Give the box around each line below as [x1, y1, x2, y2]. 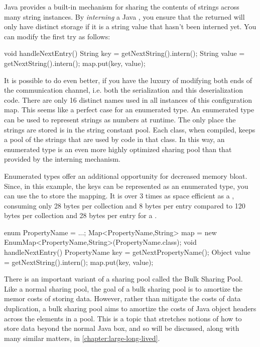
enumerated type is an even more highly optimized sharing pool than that [4, 144, 232, 154]
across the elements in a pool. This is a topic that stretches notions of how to [4, 313, 242, 323]
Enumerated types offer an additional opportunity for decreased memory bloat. [4, 170, 247, 181]
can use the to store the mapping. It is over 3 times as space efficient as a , [4, 190, 234, 201]
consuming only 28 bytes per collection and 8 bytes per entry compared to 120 [4, 200, 245, 211]
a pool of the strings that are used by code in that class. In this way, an [4, 134, 225, 145]
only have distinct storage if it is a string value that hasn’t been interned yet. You [4, 21, 256, 32]
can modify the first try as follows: [4, 31, 110, 41]
